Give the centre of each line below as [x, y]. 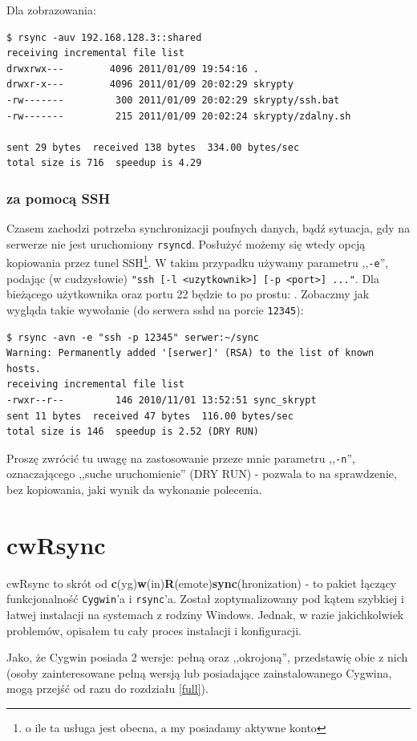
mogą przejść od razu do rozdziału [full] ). [107, 688]
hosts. [24, 368]
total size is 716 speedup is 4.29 [104, 163]
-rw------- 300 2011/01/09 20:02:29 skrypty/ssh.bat [173, 100]
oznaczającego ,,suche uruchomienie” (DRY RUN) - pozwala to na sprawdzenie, [202, 474]
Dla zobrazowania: [51, 10]
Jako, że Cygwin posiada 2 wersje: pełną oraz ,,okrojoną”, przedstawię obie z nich [207, 657]
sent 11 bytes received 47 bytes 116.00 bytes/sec [150, 416]
